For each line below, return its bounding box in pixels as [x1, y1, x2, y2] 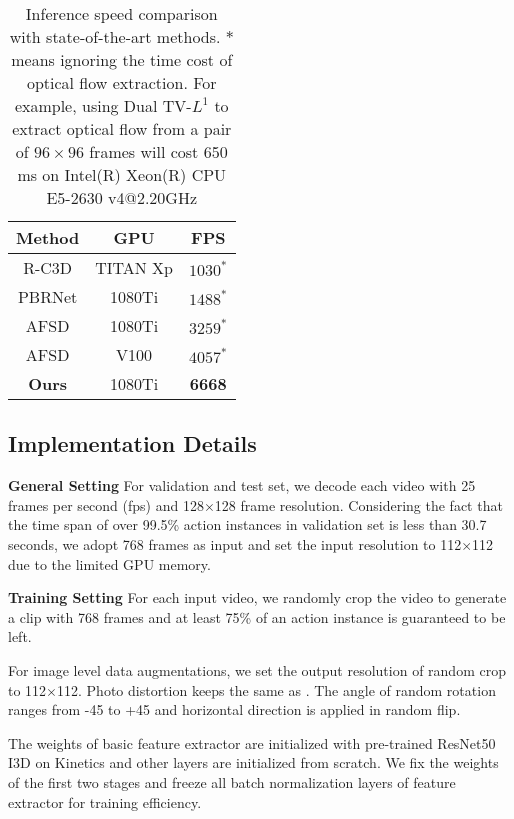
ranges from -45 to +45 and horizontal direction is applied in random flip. [8, 699, 461, 720]
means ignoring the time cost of [11, 48, 233, 71]
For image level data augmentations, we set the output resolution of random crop [8, 659, 506, 680]
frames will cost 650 [89, 140, 228, 163]
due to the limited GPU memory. [8, 553, 211, 574]
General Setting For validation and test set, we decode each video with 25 [8, 475, 476, 496]
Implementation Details [8, 428, 257, 459]
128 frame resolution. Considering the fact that [214, 494, 503, 515]
